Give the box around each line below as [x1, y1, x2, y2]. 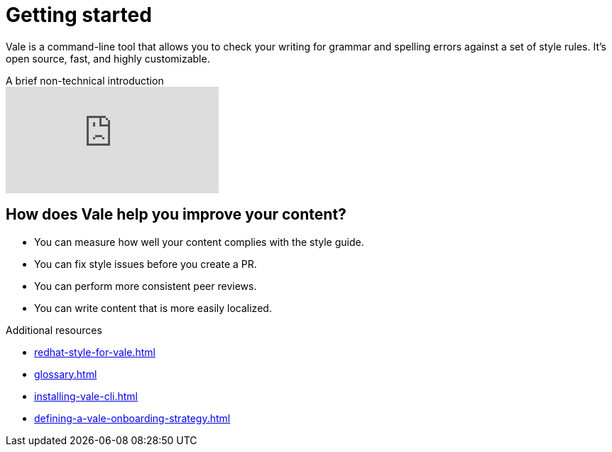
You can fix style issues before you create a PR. [34, 257, 257, 270]
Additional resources [6, 323, 102, 336]
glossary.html [34, 367, 97, 380]
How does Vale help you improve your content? [6, 205, 346, 224]
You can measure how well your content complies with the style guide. [34, 235, 364, 248]
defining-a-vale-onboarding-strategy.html [34, 411, 231, 424]
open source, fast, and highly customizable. [6, 52, 210, 65]
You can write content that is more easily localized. [34, 301, 272, 314]
